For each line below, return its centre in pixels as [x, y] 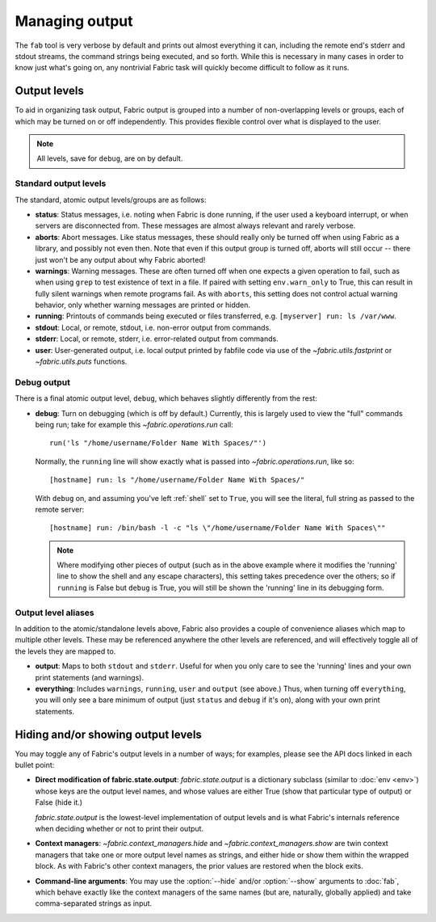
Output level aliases [55, 613]
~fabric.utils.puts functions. [81, 362]
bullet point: [35, 765]
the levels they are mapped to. [65, 651]
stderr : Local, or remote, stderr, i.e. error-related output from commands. [157, 339]
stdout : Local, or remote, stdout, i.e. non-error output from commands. [153, 327]
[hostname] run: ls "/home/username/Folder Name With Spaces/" [177, 480]
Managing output [74, 21]
